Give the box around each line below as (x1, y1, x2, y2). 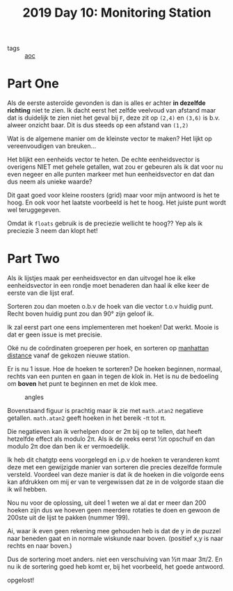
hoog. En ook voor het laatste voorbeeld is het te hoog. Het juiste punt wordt (7, 198, 226, 207)
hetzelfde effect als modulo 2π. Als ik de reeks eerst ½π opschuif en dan (7, 435, 216, 443)
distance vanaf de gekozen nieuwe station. (7, 351, 130, 359)
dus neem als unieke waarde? (7, 177, 93, 186)
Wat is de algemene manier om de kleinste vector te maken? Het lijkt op (7, 134, 212, 143)
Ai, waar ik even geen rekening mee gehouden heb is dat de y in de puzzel (7, 527, 221, 535)
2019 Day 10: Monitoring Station (22, 5, 211, 21)
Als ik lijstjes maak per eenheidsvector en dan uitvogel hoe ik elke (7, 274, 196, 282)
